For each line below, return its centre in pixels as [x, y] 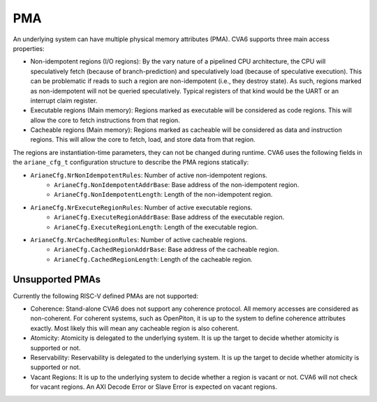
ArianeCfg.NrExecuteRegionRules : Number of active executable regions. [141, 207]
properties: [29, 48]
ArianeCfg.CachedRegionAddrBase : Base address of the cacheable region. [167, 250]
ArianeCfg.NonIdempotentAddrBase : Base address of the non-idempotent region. [177, 185]
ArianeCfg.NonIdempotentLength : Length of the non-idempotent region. [163, 195]
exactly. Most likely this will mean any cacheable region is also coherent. [135, 328]
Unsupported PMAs [57, 279]
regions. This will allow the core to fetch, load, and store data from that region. [143, 140]
